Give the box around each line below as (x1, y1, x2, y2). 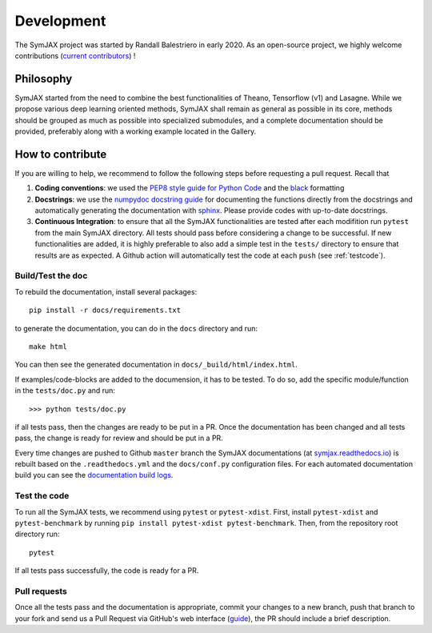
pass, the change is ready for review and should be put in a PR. (14, 433, 223, 443)
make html (29, 342, 67, 351)
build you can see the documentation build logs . (14, 471, 174, 480)
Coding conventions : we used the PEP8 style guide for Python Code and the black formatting (34, 183, 345, 193)
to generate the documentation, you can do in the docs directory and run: (14, 323, 258, 333)
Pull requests (14, 585, 67, 596)
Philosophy (14, 72, 73, 86)
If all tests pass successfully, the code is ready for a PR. (14, 566, 199, 575)
